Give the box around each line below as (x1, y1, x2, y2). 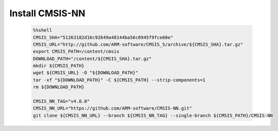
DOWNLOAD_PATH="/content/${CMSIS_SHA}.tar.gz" (33, 56, 152, 61)
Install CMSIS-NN (9, 8, 85, 19)
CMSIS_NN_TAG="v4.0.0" (33, 99, 90, 104)
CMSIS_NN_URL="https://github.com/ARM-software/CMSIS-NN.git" (33, 106, 192, 111)
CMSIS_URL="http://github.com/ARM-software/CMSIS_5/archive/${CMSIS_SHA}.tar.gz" (33, 41, 244, 47)
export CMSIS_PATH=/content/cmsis (33, 49, 120, 54)
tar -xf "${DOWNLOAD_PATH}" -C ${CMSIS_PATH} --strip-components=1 (33, 77, 206, 83)
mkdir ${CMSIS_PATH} (33, 63, 84, 69)
